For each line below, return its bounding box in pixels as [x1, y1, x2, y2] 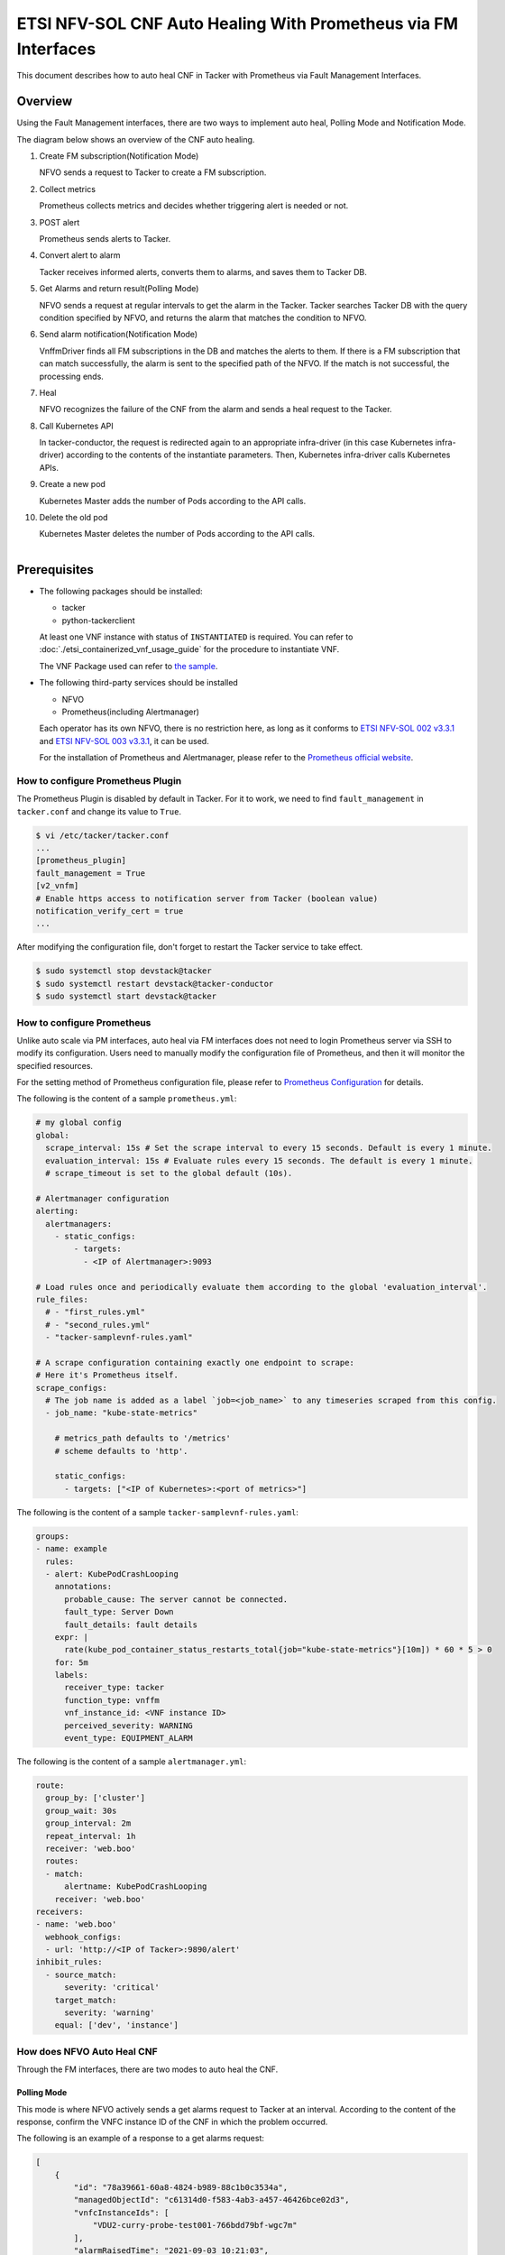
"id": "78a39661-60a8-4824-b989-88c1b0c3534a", [73, 2183, 289, 2193]
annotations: [54, 1581, 113, 1592]
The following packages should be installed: [39, 585, 203, 596]
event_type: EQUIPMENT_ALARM [64, 1733, 193, 1744]
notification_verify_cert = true [35, 907, 184, 916]
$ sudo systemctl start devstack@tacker [35, 991, 216, 1001]
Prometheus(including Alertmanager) [61, 706, 200, 717]
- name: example [35, 1543, 108, 1554]
